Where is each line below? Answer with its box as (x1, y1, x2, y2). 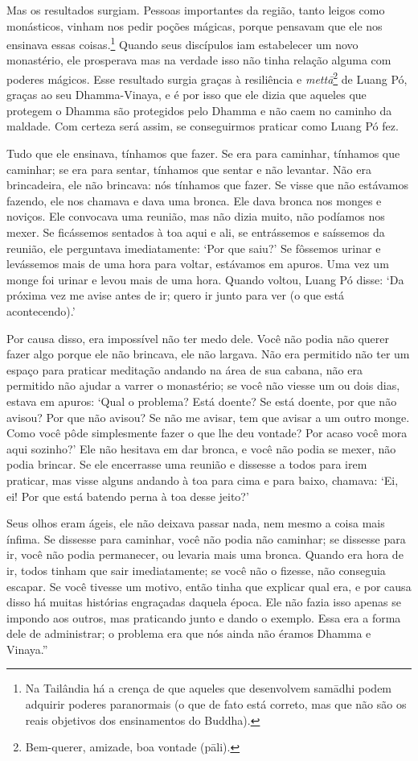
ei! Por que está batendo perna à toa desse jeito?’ (6, 487, 249, 504)
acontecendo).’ (6, 303, 76, 319)
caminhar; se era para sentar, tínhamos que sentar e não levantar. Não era (6, 160, 371, 177)
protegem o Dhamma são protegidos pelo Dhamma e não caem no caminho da (6, 101, 392, 118)
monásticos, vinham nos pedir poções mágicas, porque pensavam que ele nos (6, 17, 383, 34)
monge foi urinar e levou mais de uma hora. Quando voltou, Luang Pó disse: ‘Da (6, 271, 404, 287)
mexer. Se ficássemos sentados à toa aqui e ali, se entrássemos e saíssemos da (6, 224, 385, 241)
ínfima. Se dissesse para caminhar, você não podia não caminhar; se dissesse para (6, 530, 406, 547)
